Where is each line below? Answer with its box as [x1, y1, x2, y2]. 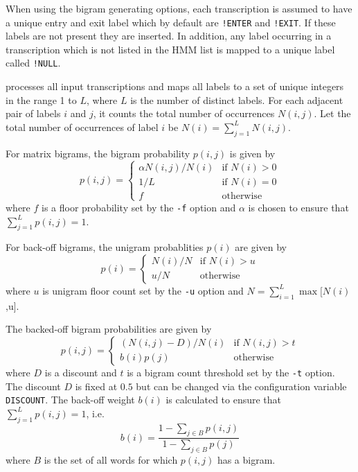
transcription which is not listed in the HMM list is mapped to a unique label [6, 42, 335, 56]
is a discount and [44, 365, 117, 379]
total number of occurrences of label [6, 119, 159, 134]
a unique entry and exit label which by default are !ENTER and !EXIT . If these [6, 15, 336, 29]
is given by [229, 146, 276, 160]
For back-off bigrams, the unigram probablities [6, 240, 204, 254]
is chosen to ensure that [248, 200, 349, 214]
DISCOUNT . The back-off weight [6, 392, 135, 407]
